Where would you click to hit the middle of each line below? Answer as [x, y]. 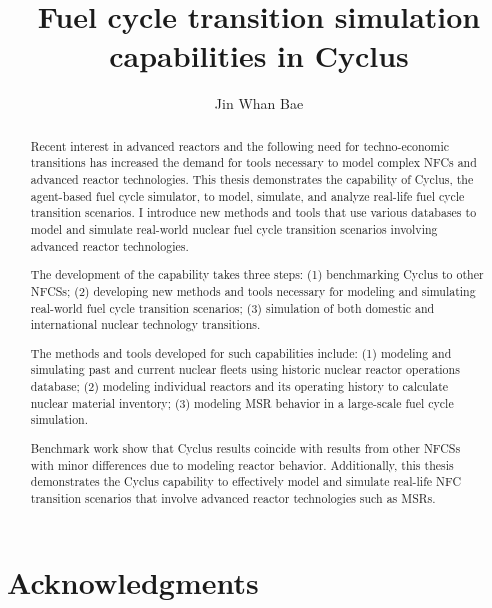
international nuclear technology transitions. [145, 324]
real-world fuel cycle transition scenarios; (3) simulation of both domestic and [232, 307]
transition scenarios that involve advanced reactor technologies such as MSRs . [233, 497]
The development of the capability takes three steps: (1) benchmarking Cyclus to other [257, 274]
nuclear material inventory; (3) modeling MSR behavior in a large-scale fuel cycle [242, 402]
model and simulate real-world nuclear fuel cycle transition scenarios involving [234, 228]
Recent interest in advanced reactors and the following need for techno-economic [240, 145]
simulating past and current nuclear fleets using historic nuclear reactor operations [245, 369]
